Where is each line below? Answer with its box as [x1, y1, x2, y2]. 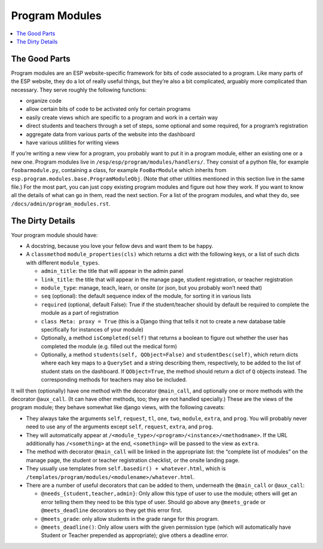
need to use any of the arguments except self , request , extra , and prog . [26, 423, 214, 430]
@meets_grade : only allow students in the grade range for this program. [41, 515, 220, 522]
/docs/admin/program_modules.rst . [11, 200, 111, 207]
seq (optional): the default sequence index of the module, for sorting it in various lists [41, 293, 251, 300]
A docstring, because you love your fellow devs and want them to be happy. [26, 243, 214, 249]
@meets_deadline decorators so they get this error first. [41, 507, 182, 514]
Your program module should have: [11, 231, 98, 238]
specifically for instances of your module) [41, 326, 144, 333]
